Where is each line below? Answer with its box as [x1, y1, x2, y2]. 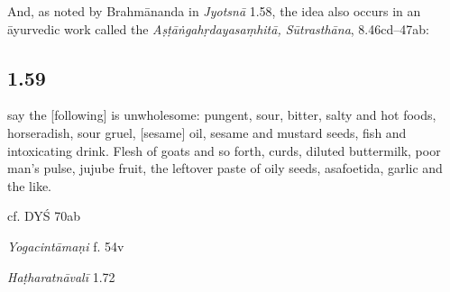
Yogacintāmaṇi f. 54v [7, 236, 124, 255]
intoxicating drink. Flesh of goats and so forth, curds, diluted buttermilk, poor [7, 141, 441, 160]
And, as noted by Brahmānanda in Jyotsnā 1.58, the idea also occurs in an [7, 2, 421, 20]
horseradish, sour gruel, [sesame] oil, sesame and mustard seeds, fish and [7, 123, 407, 141]
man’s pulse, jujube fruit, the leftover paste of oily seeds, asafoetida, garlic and [7, 159, 443, 178]
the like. [7, 176, 51, 195]
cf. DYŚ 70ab [7, 206, 81, 225]
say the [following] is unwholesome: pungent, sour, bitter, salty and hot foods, [7, 105, 436, 124]
